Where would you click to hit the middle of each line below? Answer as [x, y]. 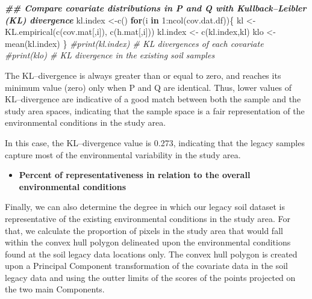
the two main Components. [55, 289]
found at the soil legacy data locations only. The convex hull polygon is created [151, 254]
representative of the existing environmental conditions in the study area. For [148, 218]
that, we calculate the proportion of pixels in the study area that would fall [144, 230]
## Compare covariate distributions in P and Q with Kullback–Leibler [156, 8]
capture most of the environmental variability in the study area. [123, 154]
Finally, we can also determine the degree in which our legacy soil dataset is [145, 207]
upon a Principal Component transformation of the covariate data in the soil [146, 266]
